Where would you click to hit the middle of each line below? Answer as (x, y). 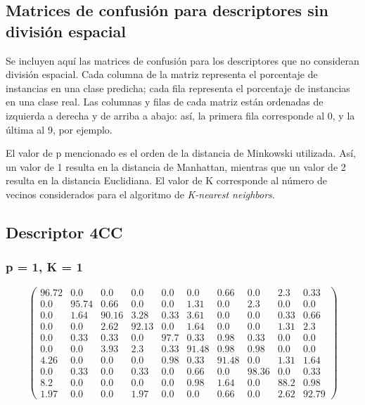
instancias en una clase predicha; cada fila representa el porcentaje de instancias (178, 88)
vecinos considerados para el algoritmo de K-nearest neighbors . (140, 194)
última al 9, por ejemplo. (59, 129)
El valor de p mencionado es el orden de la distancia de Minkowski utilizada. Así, (181, 153)
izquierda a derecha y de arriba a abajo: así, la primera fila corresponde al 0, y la (180, 115)
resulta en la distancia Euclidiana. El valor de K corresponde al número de (167, 180)
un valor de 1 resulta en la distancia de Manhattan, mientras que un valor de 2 (176, 166)
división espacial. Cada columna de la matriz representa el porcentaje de (162, 74)
